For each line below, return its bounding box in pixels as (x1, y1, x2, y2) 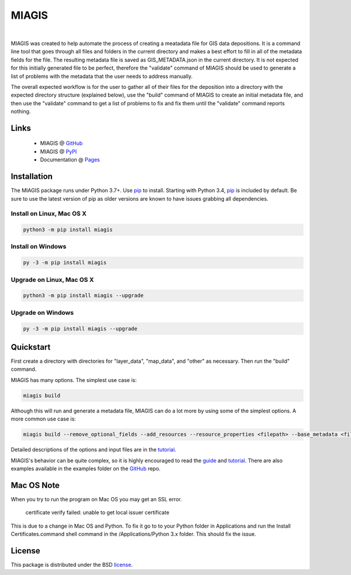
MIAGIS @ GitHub (40, 140, 83, 147)
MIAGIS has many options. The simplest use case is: (11, 376, 137, 383)
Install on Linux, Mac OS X (11, 209, 87, 218)
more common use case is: (11, 415, 76, 422)
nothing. (11, 108, 31, 115)
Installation (11, 171, 53, 181)
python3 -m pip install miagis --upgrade (23, 292, 144, 299)
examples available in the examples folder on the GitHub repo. (11, 465, 161, 472)
